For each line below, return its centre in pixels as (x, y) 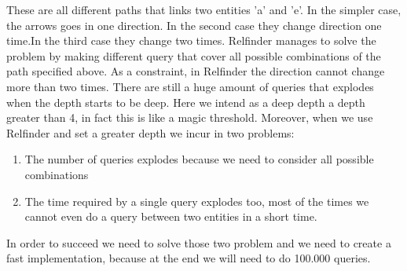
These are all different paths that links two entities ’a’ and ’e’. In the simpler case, (204, 9)
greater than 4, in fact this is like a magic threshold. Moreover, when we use (190, 117)
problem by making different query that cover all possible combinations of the (194, 55)
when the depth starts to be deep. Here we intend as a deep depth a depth (186, 102)
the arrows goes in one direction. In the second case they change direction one (194, 25)
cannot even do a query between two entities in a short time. (171, 216)
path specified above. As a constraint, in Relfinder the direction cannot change (196, 71)
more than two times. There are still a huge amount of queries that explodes (190, 86)
